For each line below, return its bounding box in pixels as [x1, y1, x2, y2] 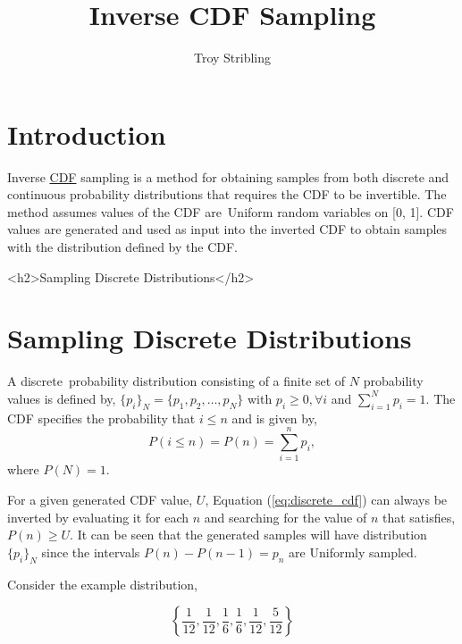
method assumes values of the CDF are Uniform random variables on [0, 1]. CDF [7, 202, 454, 221]
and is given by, [231, 408, 317, 427]
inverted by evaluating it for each [7, 507, 189, 526]
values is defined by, [7, 389, 116, 407]
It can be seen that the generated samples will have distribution [77, 525, 427, 544]
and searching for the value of [204, 507, 367, 526]
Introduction [7, 115, 166, 152]
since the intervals [41, 542, 140, 561]
